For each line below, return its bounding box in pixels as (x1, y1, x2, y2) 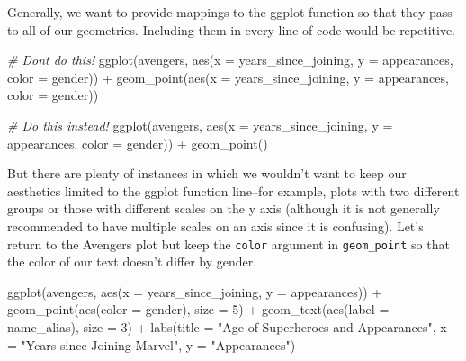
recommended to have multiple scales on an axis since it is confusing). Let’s (7, 216, 424, 235)
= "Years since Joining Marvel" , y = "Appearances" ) (7, 335, 296, 354)
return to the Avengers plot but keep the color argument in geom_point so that (7, 234, 450, 253)
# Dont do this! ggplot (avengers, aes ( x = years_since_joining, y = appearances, (7, 50, 453, 69)
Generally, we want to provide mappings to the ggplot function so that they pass (7, 3, 453, 21)
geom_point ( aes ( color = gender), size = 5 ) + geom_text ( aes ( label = (7, 300, 390, 319)
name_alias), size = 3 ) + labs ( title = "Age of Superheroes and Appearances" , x (7, 317, 447, 336)
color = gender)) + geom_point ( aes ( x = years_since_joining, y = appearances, (7, 68, 449, 86)
